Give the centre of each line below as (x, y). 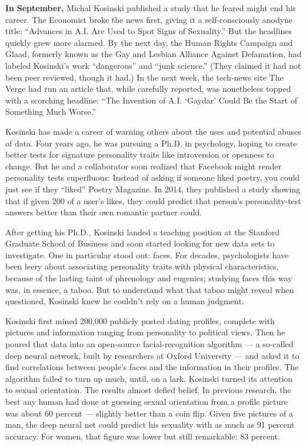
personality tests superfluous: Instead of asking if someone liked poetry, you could (153, 177)
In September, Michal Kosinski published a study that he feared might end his (151, 8)
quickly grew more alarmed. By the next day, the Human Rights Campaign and (149, 42)
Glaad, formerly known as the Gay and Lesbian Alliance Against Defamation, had (154, 54)
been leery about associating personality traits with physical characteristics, (142, 266)
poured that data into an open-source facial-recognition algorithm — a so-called (149, 344)
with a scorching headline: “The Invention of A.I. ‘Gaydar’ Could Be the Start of (151, 100)
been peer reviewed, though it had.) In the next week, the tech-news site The (144, 77)
